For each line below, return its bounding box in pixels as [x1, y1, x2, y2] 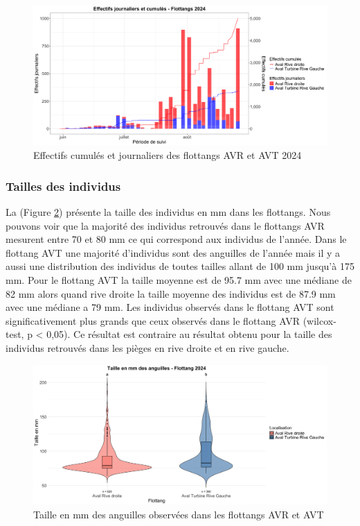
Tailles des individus [6, 177, 121, 194]
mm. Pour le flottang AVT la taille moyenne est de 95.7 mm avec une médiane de [6, 273, 352, 287]
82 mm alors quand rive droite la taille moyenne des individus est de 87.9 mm [6, 286, 336, 300]
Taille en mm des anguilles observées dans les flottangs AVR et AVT [33, 507, 324, 521]
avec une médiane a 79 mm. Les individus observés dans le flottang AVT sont [6, 300, 334, 314]
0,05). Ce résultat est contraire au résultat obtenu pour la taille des [46, 327, 332, 341]
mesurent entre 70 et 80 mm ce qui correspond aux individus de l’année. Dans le [6, 232, 347, 246]
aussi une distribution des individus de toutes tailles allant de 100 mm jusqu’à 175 [6, 259, 354, 273]
